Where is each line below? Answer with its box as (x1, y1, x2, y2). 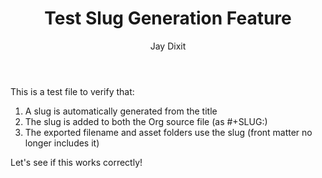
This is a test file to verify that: (10, 85, 135, 97)
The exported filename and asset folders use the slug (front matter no (24, 126, 313, 138)
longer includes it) (24, 137, 100, 149)
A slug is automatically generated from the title (24, 105, 218, 117)
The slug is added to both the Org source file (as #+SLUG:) (24, 115, 268, 127)
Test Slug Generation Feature (44, 7, 292, 30)
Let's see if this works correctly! (10, 156, 143, 168)
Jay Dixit (149, 40, 187, 52)
